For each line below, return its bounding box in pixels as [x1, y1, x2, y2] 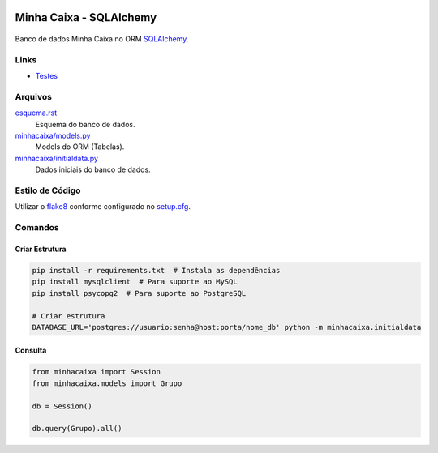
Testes [35, 71, 58, 81]
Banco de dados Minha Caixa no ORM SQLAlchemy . [15, 34, 189, 44]
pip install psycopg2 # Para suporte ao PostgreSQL [32, 288, 247, 297]
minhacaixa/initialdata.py [15, 153, 99, 163]
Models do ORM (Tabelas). [35, 142, 125, 152]
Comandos [15, 222, 60, 233]
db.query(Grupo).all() [32, 424, 122, 434]
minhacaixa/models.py [15, 130, 91, 141]
